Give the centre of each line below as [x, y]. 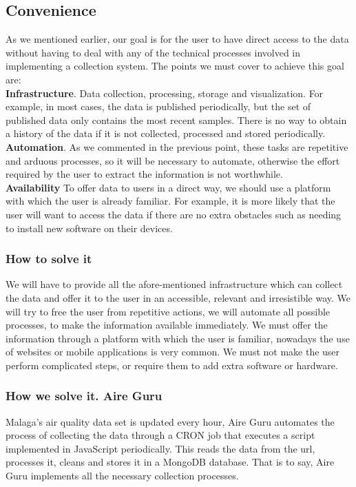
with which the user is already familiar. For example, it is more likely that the [170, 201]
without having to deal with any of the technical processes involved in [153, 52]
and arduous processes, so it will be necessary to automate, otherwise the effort [173, 160]
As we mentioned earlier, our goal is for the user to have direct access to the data [177, 39]
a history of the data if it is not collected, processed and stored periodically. [166, 133]
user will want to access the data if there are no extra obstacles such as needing [174, 214]
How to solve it [49, 259]
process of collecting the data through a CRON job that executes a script [160, 435]
